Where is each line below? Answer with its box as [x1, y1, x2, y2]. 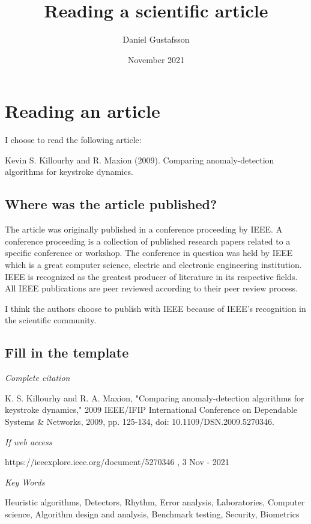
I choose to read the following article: [5, 133, 142, 146]
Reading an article [5, 99, 160, 123]
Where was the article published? [5, 195, 217, 213]
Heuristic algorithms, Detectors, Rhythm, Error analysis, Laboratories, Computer [5, 496, 305, 508]
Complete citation [5, 371, 70, 384]
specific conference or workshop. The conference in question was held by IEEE [5, 246, 293, 259]
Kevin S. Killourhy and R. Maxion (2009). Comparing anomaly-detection [5, 153, 274, 166]
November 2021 [127, 53, 185, 65]
